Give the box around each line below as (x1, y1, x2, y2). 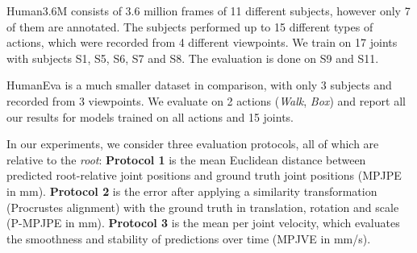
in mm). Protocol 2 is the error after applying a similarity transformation (6, 182, 377, 199)
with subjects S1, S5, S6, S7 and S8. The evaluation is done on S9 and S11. (6, 49, 379, 66)
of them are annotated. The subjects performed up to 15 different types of (6, 18, 373, 35)
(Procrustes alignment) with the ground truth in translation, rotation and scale (6, 198, 399, 215)
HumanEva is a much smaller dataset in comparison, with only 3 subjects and (6, 77, 392, 93)
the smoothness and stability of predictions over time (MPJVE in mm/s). (6, 230, 371, 247)
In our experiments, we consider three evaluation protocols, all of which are (6, 135, 379, 152)
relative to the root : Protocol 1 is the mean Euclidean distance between (6, 151, 366, 168)
